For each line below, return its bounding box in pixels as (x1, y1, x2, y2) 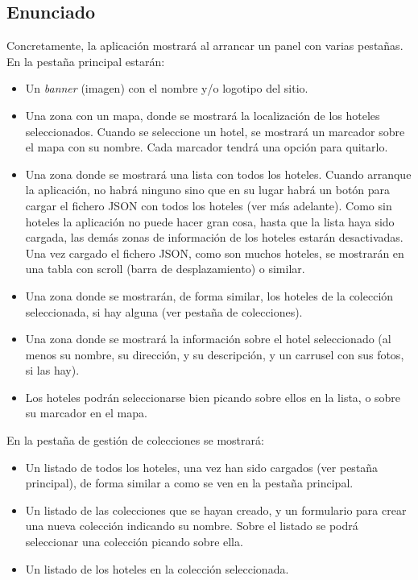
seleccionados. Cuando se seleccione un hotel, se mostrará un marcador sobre (25, 122, 405, 139)
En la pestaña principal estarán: (6, 52, 165, 69)
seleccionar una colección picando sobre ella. (25, 533, 243, 550)
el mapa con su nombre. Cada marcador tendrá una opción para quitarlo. (25, 139, 388, 155)
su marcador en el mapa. (25, 404, 147, 421)
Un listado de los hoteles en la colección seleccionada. (25, 560, 289, 577)
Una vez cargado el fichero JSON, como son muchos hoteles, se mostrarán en (25, 244, 404, 261)
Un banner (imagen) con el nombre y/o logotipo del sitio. (25, 80, 308, 97)
